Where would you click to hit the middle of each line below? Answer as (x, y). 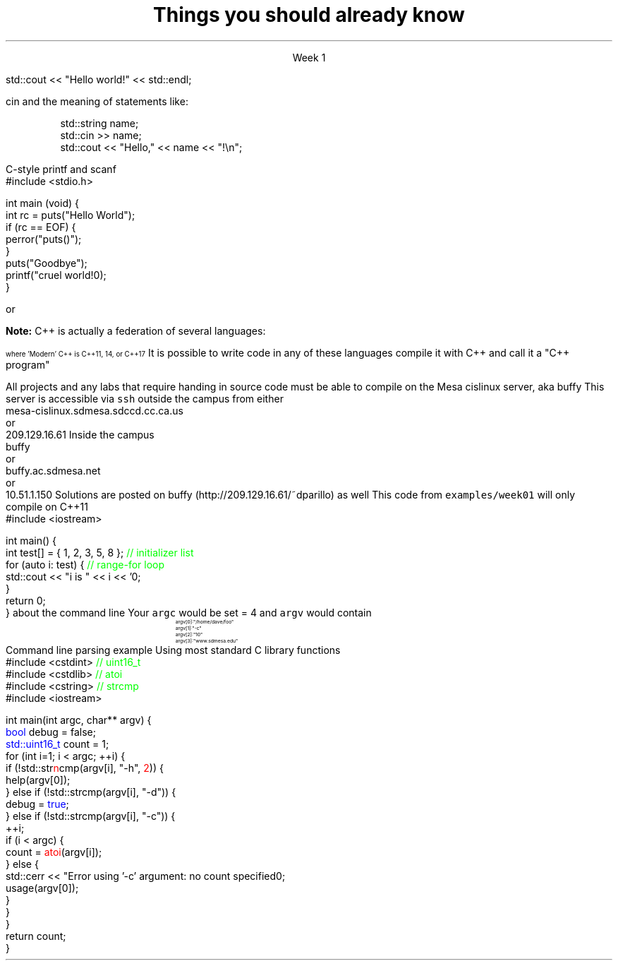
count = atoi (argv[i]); (54, 852)
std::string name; (99, 123)
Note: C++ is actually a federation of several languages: (136, 330)
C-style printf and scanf (61, 169)
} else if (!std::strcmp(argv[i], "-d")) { (91, 792)
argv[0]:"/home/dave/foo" (205, 621)
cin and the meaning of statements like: (97, 101)
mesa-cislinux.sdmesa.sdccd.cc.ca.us (95, 410)
